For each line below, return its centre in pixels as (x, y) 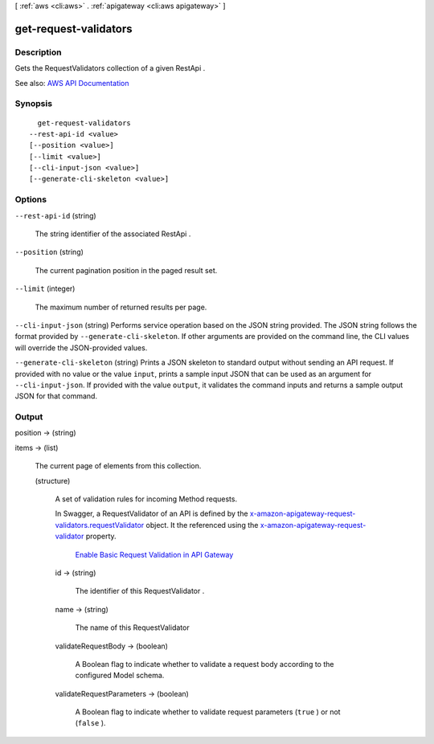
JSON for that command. (56, 396)
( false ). (90, 723)
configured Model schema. (120, 676)
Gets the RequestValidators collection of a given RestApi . (110, 68)
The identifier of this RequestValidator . (140, 591)
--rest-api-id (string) (55, 215)
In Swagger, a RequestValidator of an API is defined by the (151, 513)
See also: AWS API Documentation (72, 83)
